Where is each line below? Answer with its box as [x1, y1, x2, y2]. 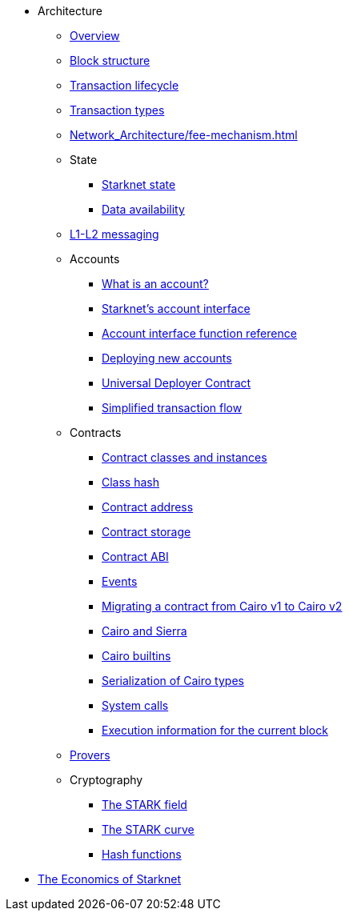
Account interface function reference [102, 326, 297, 340]
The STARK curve [102, 823, 195, 836]
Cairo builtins [102, 649, 171, 663]
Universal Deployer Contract [102, 376, 251, 390]
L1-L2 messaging [70, 227, 159, 241]
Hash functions [102, 847, 182, 861]
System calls [102, 699, 169, 712]
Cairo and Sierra [102, 624, 187, 638]
